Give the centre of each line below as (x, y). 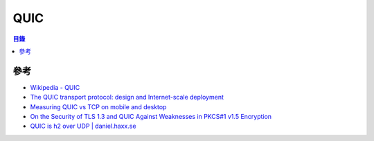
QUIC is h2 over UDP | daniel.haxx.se (83, 126)
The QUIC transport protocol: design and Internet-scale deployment (127, 97)
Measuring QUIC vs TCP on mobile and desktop (98, 106)
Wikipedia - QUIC (55, 87)
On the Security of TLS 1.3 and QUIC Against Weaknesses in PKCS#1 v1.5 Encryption (151, 117)
